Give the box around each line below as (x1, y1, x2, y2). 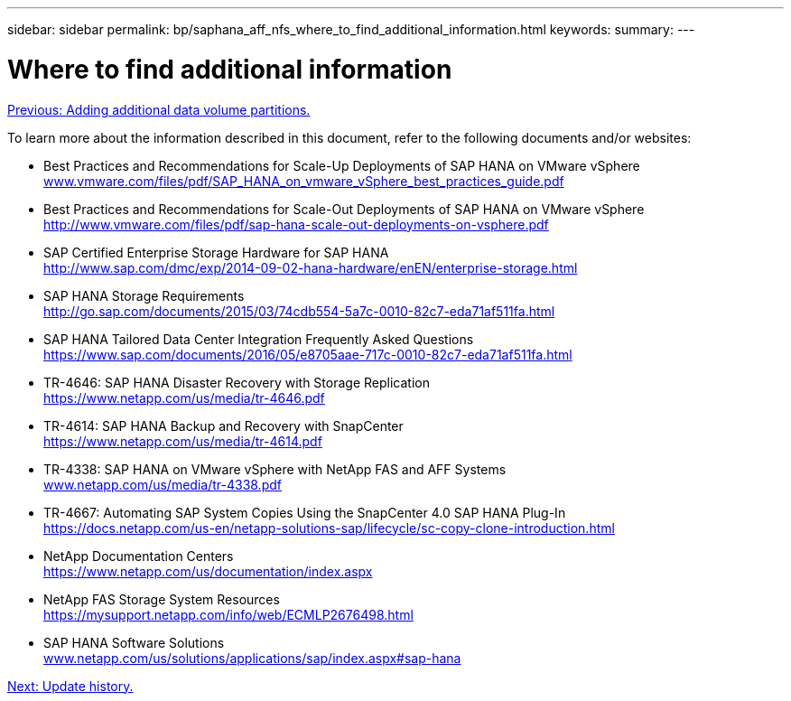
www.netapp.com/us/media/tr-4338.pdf (43, 476, 282, 492)
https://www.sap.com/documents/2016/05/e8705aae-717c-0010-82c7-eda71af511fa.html (43, 346, 572, 362)
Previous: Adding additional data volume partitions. (7, 101, 311, 117)
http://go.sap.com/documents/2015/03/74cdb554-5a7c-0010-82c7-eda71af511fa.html (43, 303, 555, 319)
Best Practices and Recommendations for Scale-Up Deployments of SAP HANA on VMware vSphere (43, 157, 640, 173)
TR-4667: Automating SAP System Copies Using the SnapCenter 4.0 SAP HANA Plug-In (43, 504, 566, 520)
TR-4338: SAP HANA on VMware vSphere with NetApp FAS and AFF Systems (43, 461, 507, 477)
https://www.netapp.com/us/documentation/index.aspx (43, 563, 373, 579)
